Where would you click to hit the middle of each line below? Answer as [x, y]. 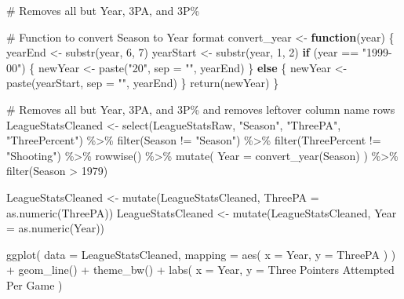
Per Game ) [35, 284]
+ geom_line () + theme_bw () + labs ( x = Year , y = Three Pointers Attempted [200, 270]
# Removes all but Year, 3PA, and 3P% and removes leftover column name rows [201, 109]
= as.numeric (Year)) [56, 228]
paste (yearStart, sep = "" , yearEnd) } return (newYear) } [143, 83]
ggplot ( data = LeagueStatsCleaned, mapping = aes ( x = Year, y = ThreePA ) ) [201, 254]
